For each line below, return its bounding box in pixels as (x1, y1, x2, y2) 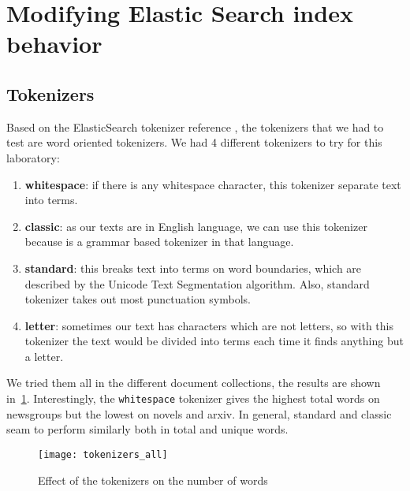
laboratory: (6, 149, 60, 166)
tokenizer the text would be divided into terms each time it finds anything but (24, 333, 404, 349)
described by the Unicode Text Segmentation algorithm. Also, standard (24, 275, 370, 292)
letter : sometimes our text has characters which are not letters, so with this (24, 317, 394, 333)
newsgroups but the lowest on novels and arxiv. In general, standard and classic (6, 405, 392, 422)
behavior (6, 28, 102, 60)
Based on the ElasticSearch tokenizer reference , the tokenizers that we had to (6, 118, 384, 135)
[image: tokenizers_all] (38, 448, 168, 460)
